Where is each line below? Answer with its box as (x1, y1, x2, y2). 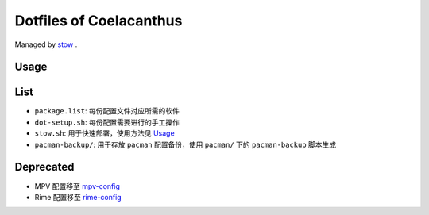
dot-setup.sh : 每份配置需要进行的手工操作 (34, 117, 180, 127)
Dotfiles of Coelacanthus (14, 12, 183, 29)
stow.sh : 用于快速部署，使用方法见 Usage (34, 129, 175, 138)
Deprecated (14, 160, 75, 174)
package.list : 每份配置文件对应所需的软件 (34, 106, 180, 116)
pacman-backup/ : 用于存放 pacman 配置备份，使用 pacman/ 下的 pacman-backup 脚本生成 (34, 140, 337, 149)
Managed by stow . (14, 40, 78, 49)
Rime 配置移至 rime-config (34, 192, 122, 202)
